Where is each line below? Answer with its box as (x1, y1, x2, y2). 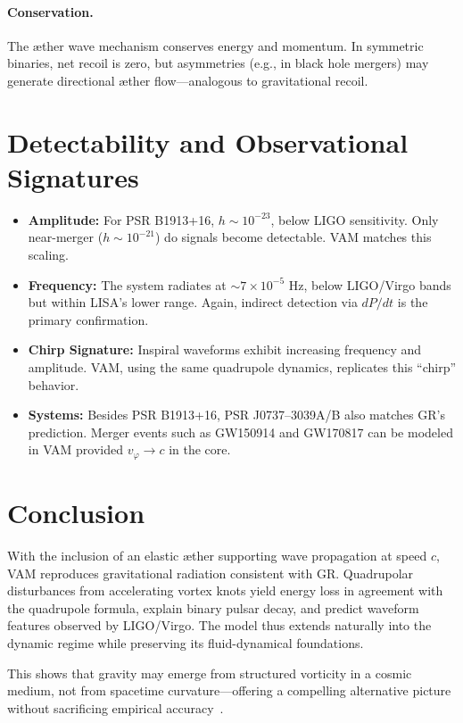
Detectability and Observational (7, 123, 409, 160)
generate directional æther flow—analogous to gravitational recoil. (7, 71, 368, 89)
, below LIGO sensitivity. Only (270, 210, 439, 229)
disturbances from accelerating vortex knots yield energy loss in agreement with (7, 581, 443, 600)
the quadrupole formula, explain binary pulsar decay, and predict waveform (7, 598, 419, 617)
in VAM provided (28, 440, 124, 459)
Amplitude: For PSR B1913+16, (28, 210, 215, 229)
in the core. (169, 440, 231, 459)
